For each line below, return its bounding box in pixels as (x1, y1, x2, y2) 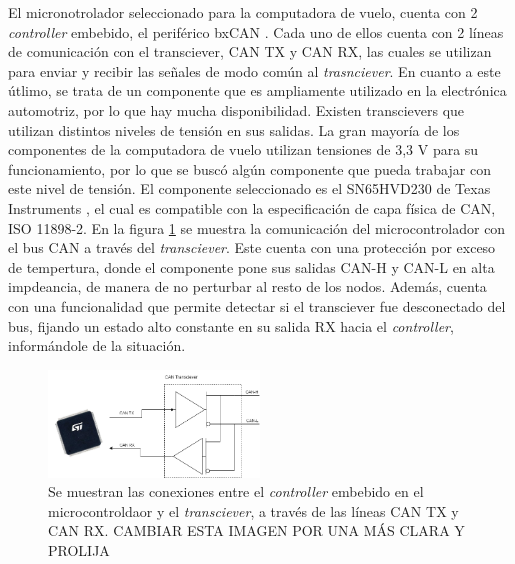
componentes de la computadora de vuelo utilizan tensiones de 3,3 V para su (8, 139, 479, 160)
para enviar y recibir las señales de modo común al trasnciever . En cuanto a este (8, 60, 501, 81)
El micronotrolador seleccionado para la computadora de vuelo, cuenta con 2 (8, 2, 478, 22)
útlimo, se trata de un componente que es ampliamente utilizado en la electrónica (8, 80, 507, 101)
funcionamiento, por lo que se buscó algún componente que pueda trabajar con (8, 158, 491, 179)
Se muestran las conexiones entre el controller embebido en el (48, 481, 424, 502)
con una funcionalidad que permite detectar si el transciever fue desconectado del (8, 295, 506, 316)
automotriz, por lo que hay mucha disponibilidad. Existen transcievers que (8, 99, 465, 120)
